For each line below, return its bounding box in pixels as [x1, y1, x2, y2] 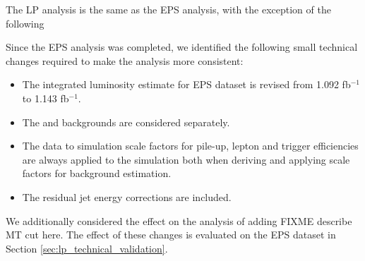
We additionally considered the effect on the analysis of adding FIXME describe [6, 213, 352, 228]
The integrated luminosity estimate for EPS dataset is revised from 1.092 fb [22, 77, 351, 92]
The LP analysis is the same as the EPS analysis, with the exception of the [6, 2, 331, 16]
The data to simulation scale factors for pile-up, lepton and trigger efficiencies [22, 138, 359, 153]
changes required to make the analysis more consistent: [6, 53, 244, 68]
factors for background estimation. [22, 166, 172, 181]
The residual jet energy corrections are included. [22, 189, 232, 204]
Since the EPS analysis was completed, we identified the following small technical [6, 40, 358, 54]
